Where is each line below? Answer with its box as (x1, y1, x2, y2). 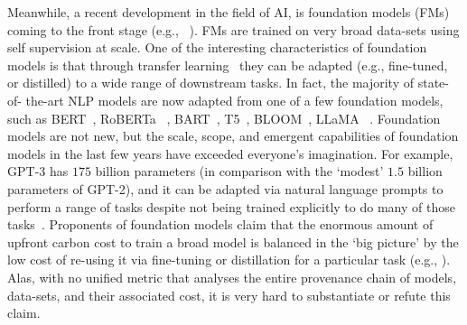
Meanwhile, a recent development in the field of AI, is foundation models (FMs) (7, 3, 450, 21)
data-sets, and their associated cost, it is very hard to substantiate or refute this (7, 285, 451, 304)
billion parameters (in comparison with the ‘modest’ (95, 162, 384, 181)
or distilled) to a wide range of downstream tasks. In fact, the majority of (7, 73, 415, 92)
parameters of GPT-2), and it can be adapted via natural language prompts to (7, 179, 444, 198)
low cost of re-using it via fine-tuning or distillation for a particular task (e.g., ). (7, 250, 451, 269)
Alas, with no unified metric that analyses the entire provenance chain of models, (7, 267, 457, 286)
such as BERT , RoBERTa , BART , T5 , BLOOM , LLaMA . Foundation (7, 108, 441, 127)
